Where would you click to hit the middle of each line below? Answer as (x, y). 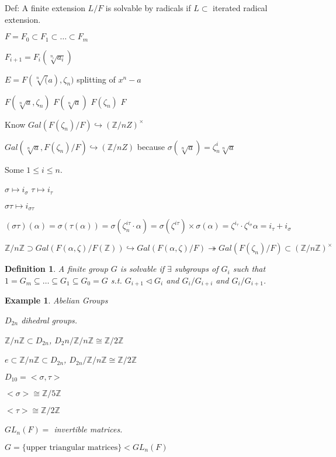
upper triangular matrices (72, 447)
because (151, 146)
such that (249, 269)
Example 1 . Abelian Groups (56, 300)
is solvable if (142, 269)
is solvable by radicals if (148, 8)
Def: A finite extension (45, 8)
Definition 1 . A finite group (56, 269)
